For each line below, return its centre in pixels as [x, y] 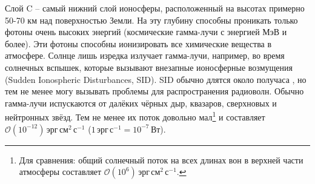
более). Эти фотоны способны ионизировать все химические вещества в [138, 43]
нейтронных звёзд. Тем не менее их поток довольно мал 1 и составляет [135, 116]
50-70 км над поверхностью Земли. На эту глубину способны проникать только [151, 20]
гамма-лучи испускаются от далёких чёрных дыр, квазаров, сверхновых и [141, 103]
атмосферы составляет [60, 172]
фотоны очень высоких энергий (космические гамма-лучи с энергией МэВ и [146, 32]
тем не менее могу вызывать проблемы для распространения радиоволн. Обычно [154, 91]
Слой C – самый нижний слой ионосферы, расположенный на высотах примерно [155, 8]
